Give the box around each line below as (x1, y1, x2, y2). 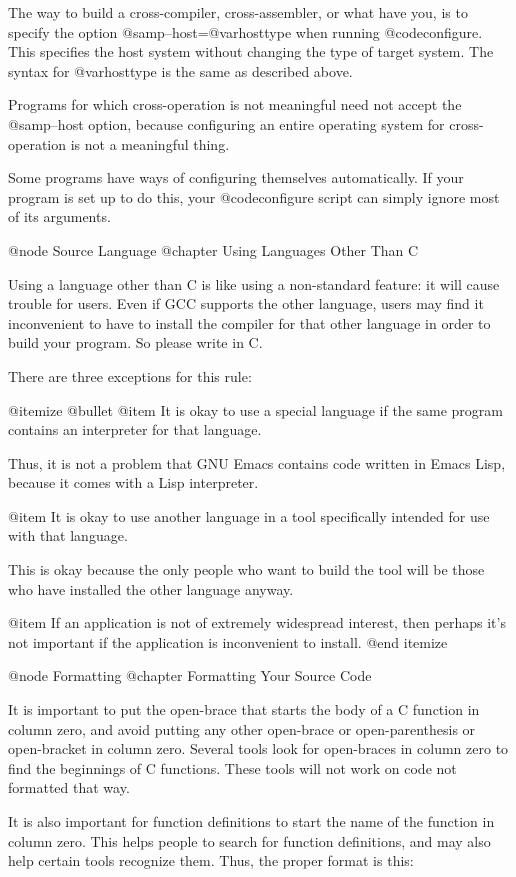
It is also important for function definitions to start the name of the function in (8, 811, 495, 831)
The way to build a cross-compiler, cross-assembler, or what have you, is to (8, 2, 468, 22)
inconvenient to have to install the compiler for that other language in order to (8, 312, 491, 333)
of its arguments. (8, 206, 111, 227)
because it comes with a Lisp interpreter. (8, 472, 259, 493)
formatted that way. (8, 777, 130, 798)
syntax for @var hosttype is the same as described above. (8, 60, 353, 81)
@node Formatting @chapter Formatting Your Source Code (8, 665, 372, 686)
